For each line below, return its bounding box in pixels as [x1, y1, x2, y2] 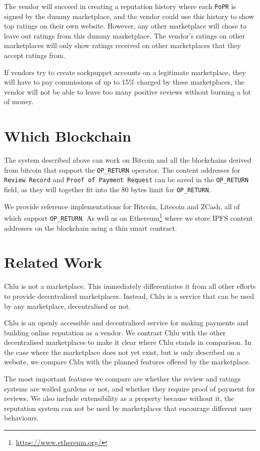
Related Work [4, 252, 102, 272]
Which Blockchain [4, 126, 131, 146]
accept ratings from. [4, 50, 65, 61]
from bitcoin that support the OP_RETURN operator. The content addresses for [4, 164, 240, 175]
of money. [4, 96, 33, 107]
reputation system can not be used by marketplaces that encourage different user [4, 402, 252, 413]
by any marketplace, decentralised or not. [4, 300, 131, 311]
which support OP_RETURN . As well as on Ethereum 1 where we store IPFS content [4, 211, 253, 223]
